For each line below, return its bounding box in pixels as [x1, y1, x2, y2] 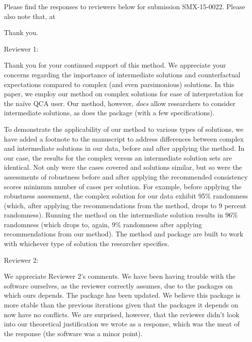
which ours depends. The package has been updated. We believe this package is [4, 290, 240, 300]
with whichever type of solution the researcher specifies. [4, 238, 169, 249]
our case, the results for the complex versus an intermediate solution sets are [4, 152, 232, 162]
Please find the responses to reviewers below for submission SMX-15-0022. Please [4, 1, 245, 11]
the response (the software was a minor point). [4, 328, 143, 338]
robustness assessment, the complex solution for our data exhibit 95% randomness [4, 191, 248, 201]
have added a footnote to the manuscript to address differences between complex [4, 133, 244, 144]
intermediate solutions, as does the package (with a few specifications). [4, 108, 215, 118]
